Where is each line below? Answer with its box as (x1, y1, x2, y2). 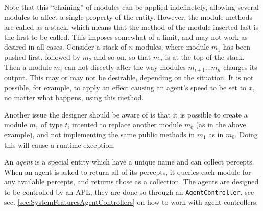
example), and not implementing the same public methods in (4, 129, 195, 139)
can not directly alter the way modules (64, 61, 186, 72)
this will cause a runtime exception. (4, 139, 115, 150)
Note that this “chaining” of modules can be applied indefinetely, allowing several (4, 2, 259, 12)
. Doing (234, 129, 258, 139)
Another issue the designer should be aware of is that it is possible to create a (4, 109, 248, 120)
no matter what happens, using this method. (4, 92, 144, 103)
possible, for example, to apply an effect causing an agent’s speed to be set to (4, 82, 247, 92)
